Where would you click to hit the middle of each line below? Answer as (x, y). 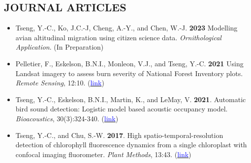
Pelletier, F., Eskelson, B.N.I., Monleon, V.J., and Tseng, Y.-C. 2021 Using (129, 63)
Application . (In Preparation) (60, 47)
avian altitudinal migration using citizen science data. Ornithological (118, 37)
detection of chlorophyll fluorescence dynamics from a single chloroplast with (131, 145)
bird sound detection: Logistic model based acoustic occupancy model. (122, 109)
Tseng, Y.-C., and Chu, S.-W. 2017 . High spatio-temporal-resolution (119, 135)
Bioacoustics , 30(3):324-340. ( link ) (67, 118)
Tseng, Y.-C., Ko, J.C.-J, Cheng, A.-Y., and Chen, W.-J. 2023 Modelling (126, 28)
